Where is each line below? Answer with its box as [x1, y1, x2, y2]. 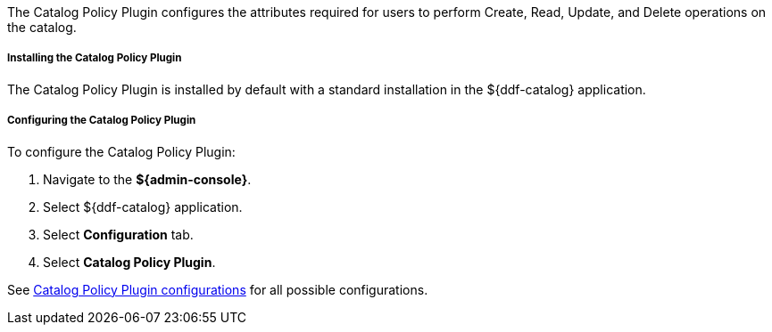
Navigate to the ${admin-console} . [43, 171, 252, 187]
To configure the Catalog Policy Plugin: [7, 143, 236, 159]
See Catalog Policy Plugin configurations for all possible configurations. [7, 281, 428, 297]
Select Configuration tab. [43, 226, 194, 242]
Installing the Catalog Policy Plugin [7, 52, 182, 65]
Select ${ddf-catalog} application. [43, 198, 243, 215]
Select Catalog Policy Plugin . [43, 254, 216, 270]
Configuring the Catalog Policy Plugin [7, 114, 196, 127]
